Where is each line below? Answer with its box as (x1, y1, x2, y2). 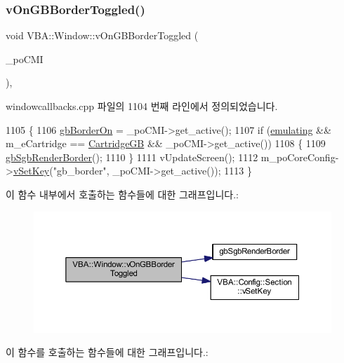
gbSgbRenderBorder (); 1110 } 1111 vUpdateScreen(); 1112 (6, 149, 258, 164)
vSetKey (13, 163, 50, 178)
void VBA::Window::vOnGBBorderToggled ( (6, 28, 199, 43)
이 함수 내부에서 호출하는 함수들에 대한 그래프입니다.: (6, 186, 239, 201)
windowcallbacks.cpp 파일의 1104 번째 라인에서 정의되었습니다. (6, 99, 278, 113)
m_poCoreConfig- (260, 149, 339, 164)
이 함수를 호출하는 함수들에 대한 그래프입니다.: (6, 345, 209, 359)
